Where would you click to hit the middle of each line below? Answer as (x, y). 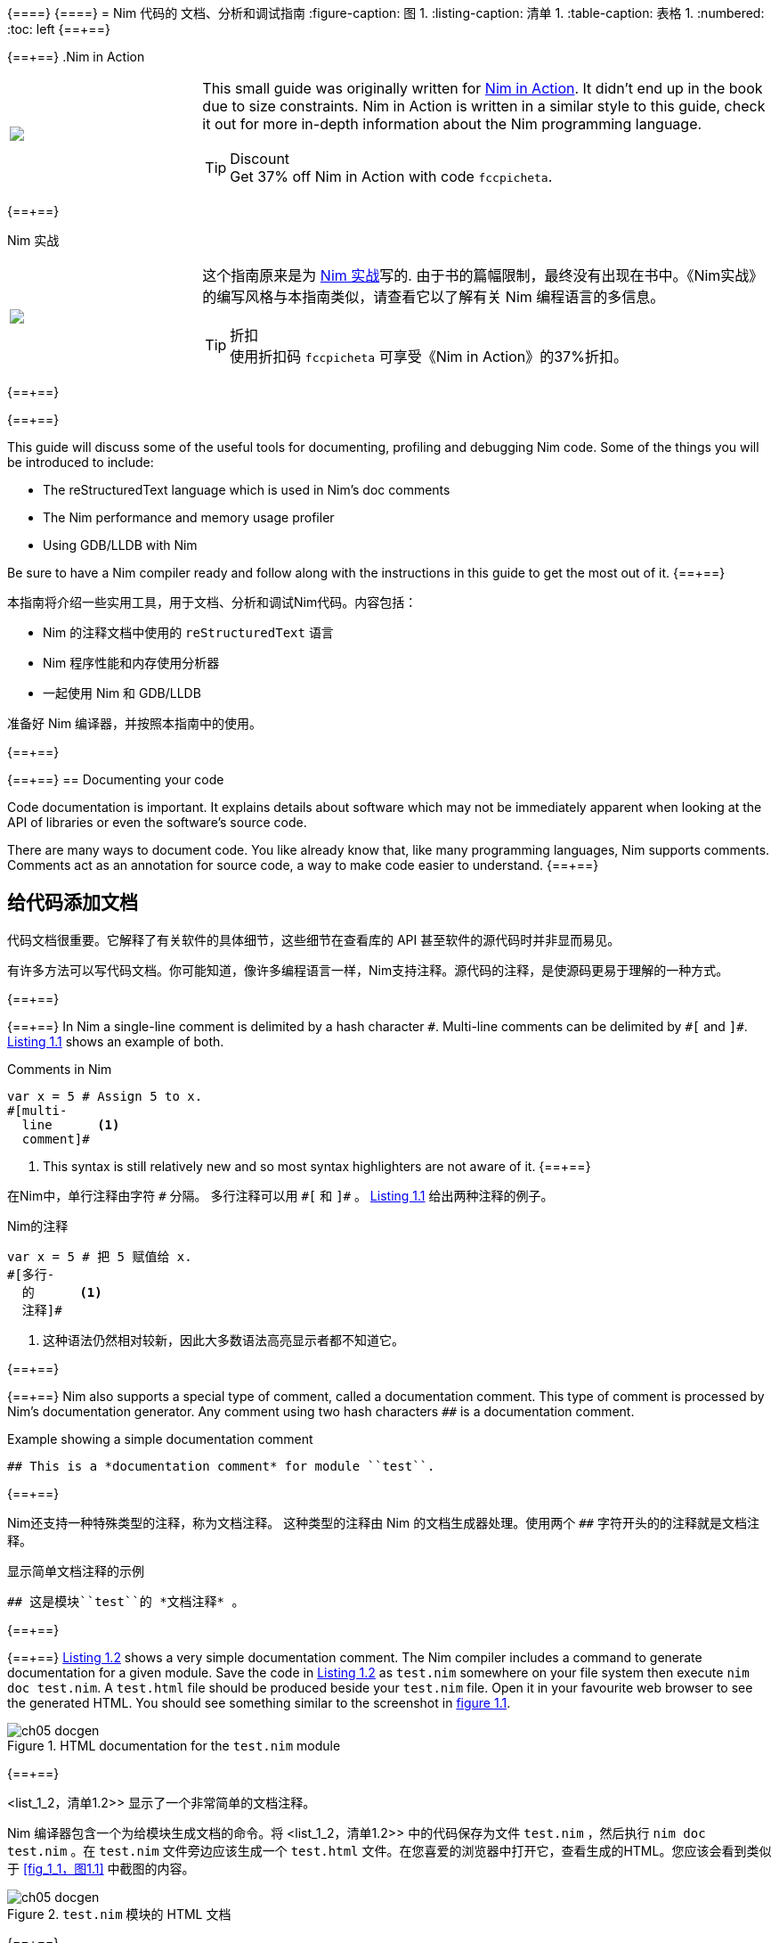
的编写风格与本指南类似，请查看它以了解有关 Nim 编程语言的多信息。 (434, 297)
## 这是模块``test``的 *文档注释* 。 (126, 1601)
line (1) (71, 1124)
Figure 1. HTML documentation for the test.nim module (174, 1745)
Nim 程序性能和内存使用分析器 (131, 663)
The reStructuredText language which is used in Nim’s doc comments (247, 490)
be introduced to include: (81, 462)
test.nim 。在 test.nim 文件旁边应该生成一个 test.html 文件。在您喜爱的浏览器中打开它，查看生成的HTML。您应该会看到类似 (389, 1850)
